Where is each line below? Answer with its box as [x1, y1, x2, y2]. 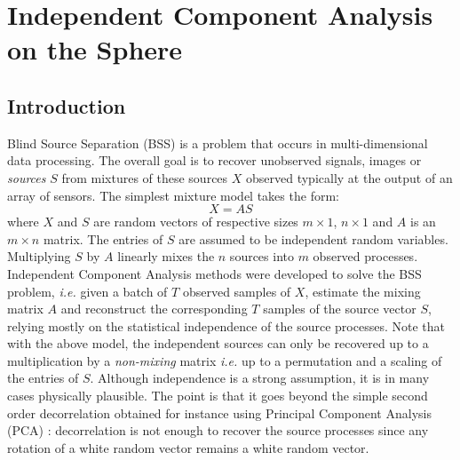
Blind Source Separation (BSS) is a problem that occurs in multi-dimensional [7, 133, 428, 152]
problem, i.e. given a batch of [7, 282, 168, 300]
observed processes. [313, 247, 418, 266]
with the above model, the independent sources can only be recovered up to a [7, 334, 429, 353]
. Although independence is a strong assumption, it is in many [90, 369, 430, 387]
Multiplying [7, 247, 71, 266]
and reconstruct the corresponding [60, 299, 248, 318]
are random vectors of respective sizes [93, 212, 298, 231]
